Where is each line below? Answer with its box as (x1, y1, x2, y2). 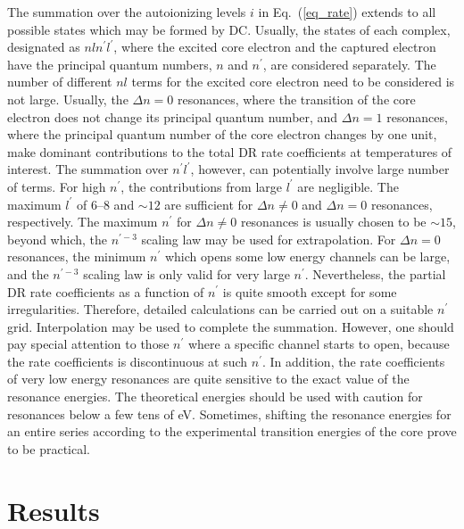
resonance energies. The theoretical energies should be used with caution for (7, 387, 423, 406)
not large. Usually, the (7, 89, 128, 108)
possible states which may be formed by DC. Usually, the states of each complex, (7, 20, 451, 38)
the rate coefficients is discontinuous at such (7, 351, 248, 370)
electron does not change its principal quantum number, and (7, 107, 338, 126)
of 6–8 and (77, 194, 135, 213)
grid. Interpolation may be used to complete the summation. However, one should (7, 317, 454, 335)
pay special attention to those (7, 335, 170, 353)
